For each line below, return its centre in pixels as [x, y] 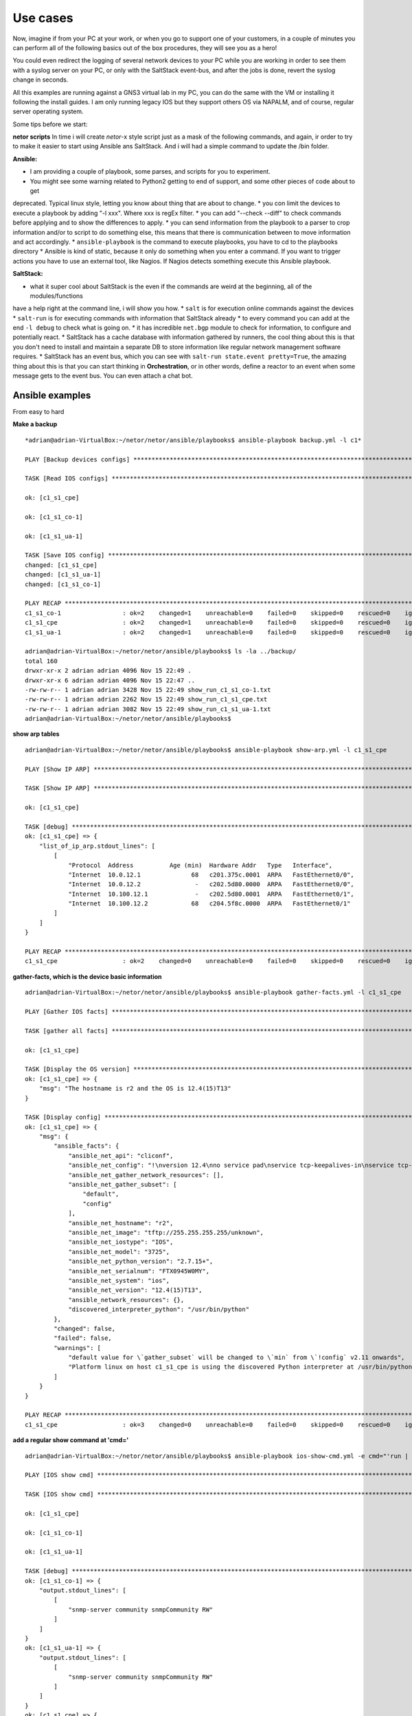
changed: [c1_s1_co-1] [63, 584]
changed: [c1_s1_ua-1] [63, 575]
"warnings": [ [78, 1348]
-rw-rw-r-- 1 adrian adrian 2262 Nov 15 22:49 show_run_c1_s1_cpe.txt [146, 699]
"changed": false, [85, 1329]
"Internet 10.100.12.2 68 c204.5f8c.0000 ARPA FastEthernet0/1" [209, 904]
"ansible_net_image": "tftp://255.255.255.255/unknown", [166, 1232]
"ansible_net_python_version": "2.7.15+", [141, 1262]
